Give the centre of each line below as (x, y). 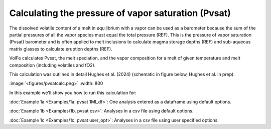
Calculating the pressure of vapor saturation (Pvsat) (120, 13)
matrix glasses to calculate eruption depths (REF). (61, 49)
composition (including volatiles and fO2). (52, 65)
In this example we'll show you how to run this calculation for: (73, 92)
